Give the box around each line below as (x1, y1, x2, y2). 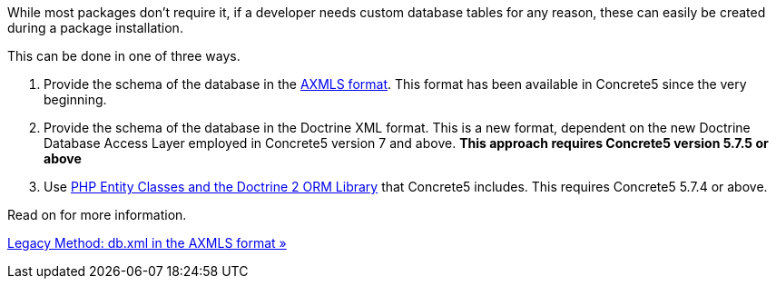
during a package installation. (7, 20, 183, 35)
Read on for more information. (7, 207, 187, 222)
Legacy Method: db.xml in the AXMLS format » (7, 235, 287, 251)
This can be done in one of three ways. (7, 48, 241, 64)
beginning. (44, 92, 107, 107)
